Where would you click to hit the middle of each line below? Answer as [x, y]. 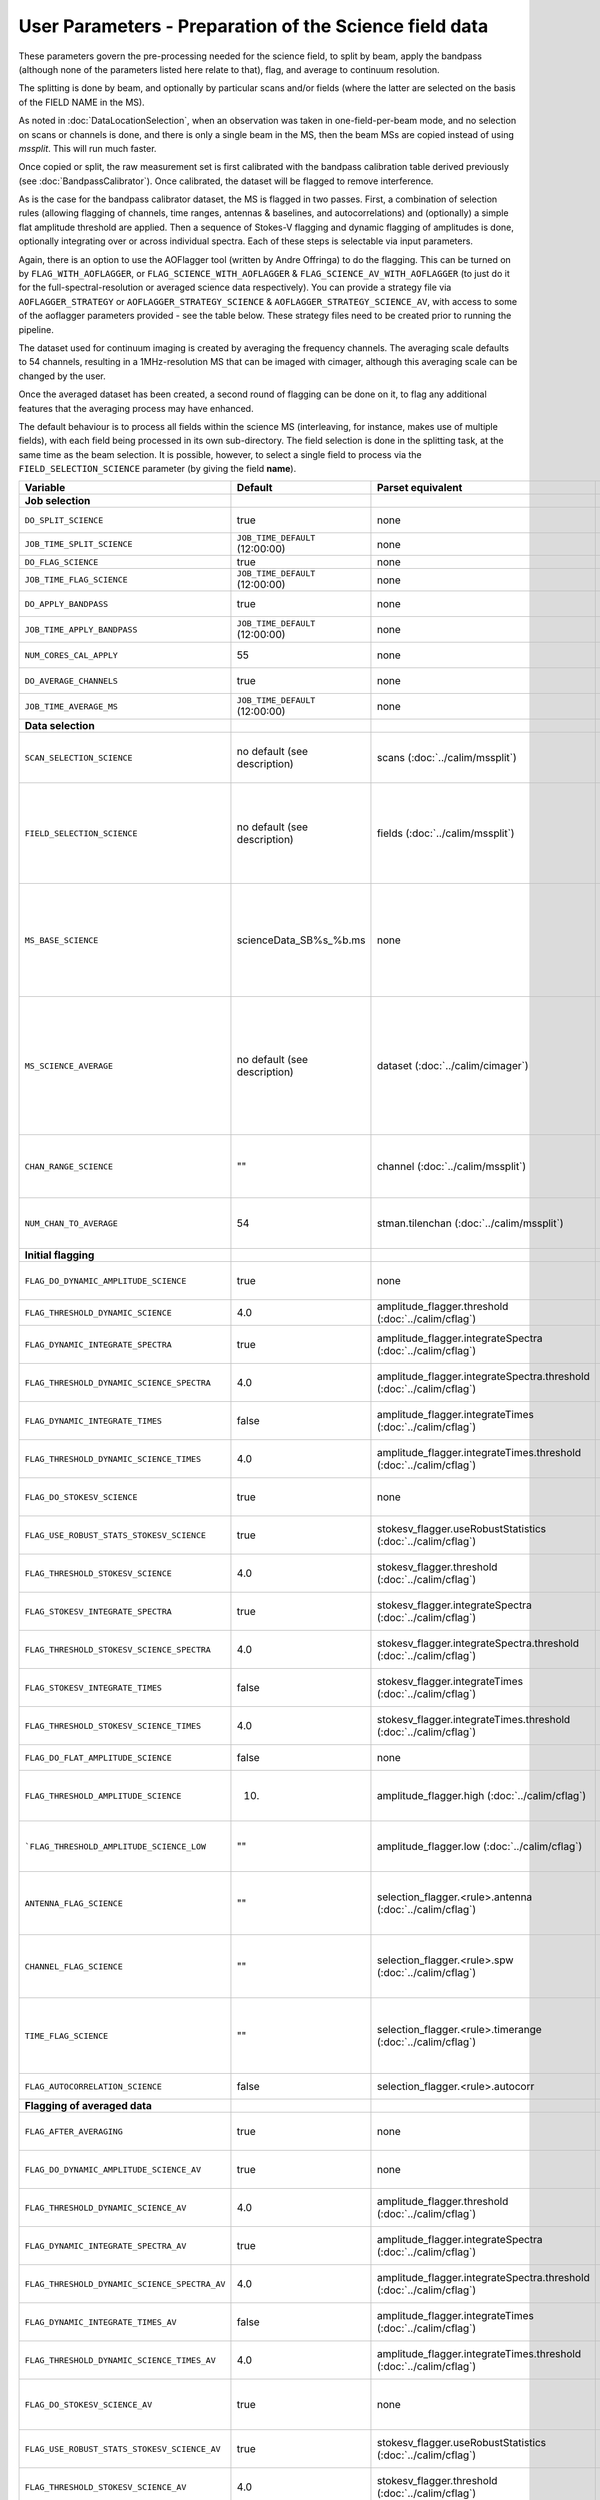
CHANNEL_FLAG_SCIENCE [74, 1966]
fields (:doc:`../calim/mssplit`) [445, 833]
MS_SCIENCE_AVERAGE [69, 1065]
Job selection [57, 501]
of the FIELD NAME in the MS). [81, 102]
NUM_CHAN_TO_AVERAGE [71, 1223]
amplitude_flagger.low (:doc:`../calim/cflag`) [479, 1847]
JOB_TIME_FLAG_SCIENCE [76, 580]
